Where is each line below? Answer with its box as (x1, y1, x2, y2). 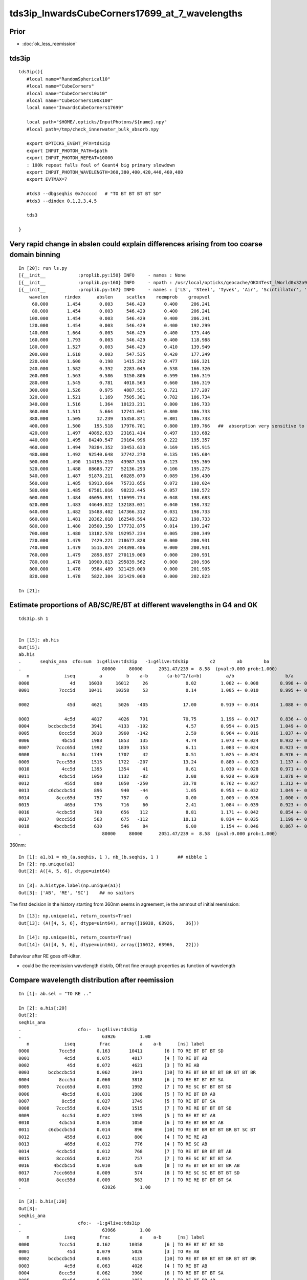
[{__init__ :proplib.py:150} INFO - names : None (18, 272, 186, 279)
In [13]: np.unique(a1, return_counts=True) (18, 913, 133, 919)
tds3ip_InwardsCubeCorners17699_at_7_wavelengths (9, 8, 243, 19)
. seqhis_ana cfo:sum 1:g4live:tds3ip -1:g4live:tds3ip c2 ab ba (18, 658, 270, 665)
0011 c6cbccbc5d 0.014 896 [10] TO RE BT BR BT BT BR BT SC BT (18, 1127, 256, 1133)
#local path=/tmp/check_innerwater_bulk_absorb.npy (26, 126, 159, 132)
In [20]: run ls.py (18, 265, 68, 271)
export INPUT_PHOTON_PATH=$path (26, 147, 108, 154)
